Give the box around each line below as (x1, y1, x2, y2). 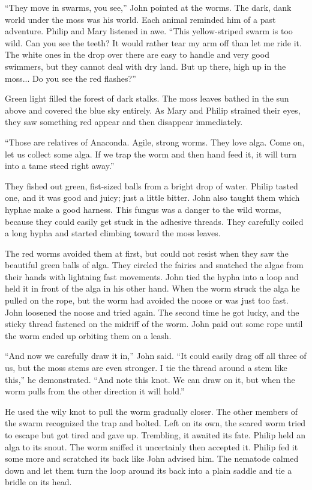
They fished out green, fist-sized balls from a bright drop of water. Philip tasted (5, 179, 298, 192)
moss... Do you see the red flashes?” (5, 72, 136, 84)
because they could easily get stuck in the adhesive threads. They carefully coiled (5, 215, 304, 227)
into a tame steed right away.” (5, 159, 115, 172)
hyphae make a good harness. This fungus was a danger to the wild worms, (5, 203, 281, 215)
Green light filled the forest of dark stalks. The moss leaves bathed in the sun (5, 92, 289, 105)
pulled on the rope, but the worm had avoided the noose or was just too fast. (5, 294, 289, 307)
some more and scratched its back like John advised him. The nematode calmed (5, 452, 299, 465)
